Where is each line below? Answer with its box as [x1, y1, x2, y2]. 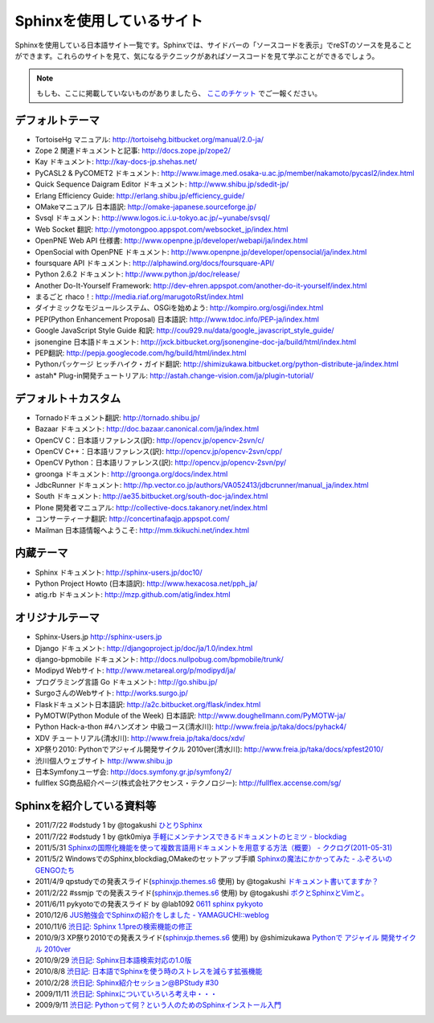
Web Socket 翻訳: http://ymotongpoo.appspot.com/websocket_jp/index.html [35, 224, 289, 234]
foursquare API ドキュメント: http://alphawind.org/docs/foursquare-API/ [35, 258, 275, 268]
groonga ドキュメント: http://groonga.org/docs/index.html [35, 469, 228, 478]
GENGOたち [35, 865, 76, 875]
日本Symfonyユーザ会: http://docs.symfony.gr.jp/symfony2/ [35, 767, 232, 776]
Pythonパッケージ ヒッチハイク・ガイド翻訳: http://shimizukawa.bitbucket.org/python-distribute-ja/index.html [35, 359, 399, 369]
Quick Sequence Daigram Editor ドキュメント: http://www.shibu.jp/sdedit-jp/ [35, 179, 289, 189]
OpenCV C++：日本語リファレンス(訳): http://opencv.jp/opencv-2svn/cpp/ [35, 446, 283, 456]
